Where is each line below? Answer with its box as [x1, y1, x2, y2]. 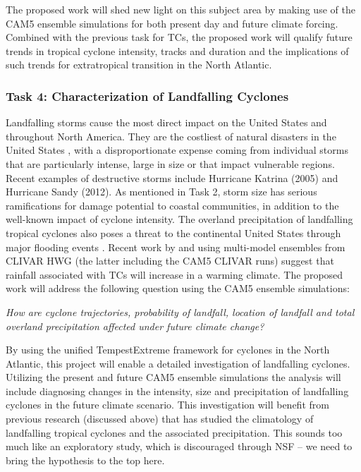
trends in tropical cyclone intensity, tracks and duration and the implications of [6, 43, 349, 58]
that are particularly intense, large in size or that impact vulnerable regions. [6, 156, 335, 171]
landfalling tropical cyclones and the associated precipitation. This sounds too [6, 425, 343, 440]
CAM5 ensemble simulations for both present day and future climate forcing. [6, 16, 338, 30]
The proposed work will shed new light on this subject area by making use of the [6, 2, 355, 16]
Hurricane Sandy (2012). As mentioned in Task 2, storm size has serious [6, 184, 317, 199]
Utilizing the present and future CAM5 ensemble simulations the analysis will [6, 370, 341, 385]
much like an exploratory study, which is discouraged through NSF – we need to [6, 439, 353, 454]
